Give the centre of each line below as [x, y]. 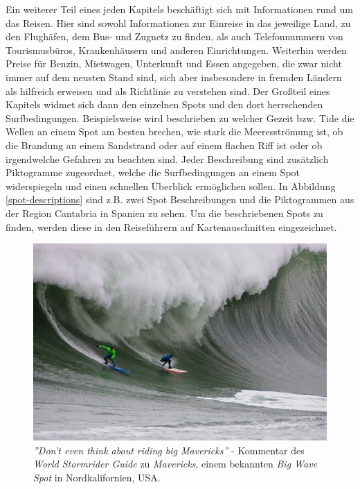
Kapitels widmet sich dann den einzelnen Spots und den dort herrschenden [164, 104]
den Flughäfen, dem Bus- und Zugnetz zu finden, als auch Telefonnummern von [174, 36]
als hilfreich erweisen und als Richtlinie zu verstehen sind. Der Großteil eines [168, 91]
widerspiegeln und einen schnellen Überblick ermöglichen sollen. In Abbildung [171, 186]
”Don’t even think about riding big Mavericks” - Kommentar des [169, 450]
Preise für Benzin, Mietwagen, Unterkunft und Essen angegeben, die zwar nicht [174, 63]
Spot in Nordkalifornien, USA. [97, 477]
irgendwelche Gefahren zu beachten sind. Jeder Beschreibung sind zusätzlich [167, 158]
